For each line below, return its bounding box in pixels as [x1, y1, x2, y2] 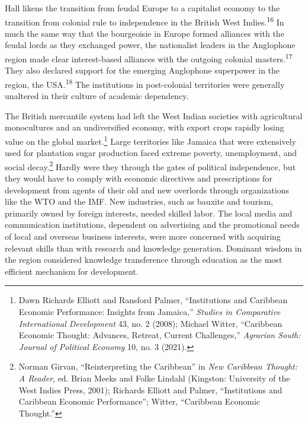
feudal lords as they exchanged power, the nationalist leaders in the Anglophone [5, 39, 296, 51]
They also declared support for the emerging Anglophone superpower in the [5, 64, 280, 77]
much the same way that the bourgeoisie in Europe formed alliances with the [5, 27, 284, 39]
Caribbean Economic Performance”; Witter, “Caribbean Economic [18, 395, 260, 408]
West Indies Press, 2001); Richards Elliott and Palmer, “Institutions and [18, 383, 283, 396]
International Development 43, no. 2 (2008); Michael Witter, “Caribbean [18, 317, 283, 329]
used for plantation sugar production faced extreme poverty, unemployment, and [5, 147, 297, 159]
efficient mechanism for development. [5, 265, 139, 277]
